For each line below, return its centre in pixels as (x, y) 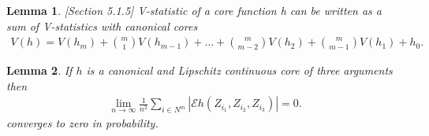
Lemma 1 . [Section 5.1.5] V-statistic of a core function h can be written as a (194, 10)
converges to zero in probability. (82, 123)
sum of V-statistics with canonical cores (102, 26)
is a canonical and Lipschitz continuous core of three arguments (239, 70)
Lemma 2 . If (39, 70)
